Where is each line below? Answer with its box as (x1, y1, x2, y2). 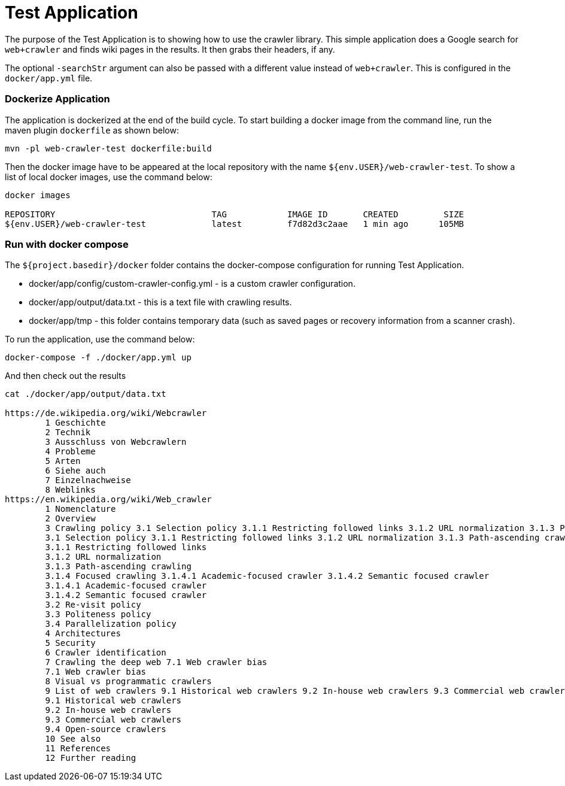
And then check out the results (5, 371, 126, 381)
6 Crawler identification (45, 648, 166, 658)
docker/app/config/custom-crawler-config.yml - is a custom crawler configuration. (29, 278, 356, 289)
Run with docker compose (5, 238, 129, 250)
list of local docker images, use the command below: (5, 171, 212, 182)
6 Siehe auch (45, 466, 106, 476)
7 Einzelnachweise (45, 475, 131, 485)
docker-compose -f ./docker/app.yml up (5, 353, 192, 363)
